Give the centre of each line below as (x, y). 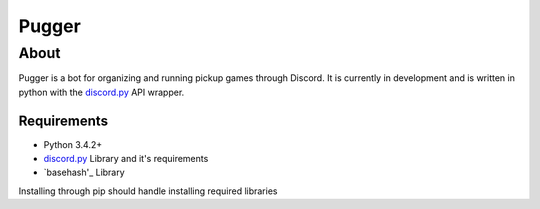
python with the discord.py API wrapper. (101, 92)
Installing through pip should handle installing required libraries (148, 191)
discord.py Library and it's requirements (126, 159)
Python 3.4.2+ (73, 144)
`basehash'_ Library (84, 172)
